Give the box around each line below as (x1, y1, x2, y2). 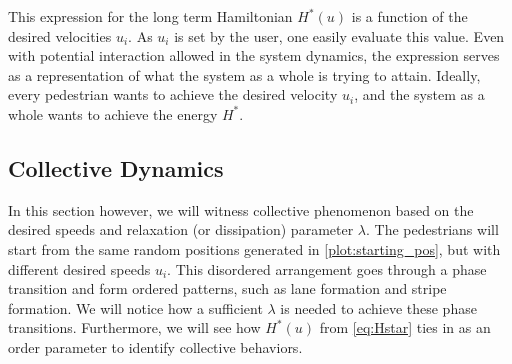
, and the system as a (354, 84, 485, 105)
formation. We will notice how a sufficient (8, 297, 263, 318)
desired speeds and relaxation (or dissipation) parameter (8, 219, 354, 240)
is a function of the (351, 6, 468, 26)
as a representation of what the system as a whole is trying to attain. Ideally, (8, 64, 481, 85)
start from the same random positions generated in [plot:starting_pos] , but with (8, 238, 501, 259)
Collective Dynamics (8, 152, 224, 183)
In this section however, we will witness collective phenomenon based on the (8, 199, 474, 220)
